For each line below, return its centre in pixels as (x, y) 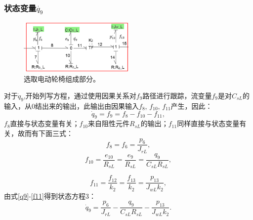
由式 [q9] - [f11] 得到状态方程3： (50, 196)
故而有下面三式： (45, 133)
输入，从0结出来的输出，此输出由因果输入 (71, 106)
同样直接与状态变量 (208, 123)
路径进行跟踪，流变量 (177, 96)
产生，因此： (191, 106)
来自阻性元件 (109, 123)
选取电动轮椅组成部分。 (62, 79)
